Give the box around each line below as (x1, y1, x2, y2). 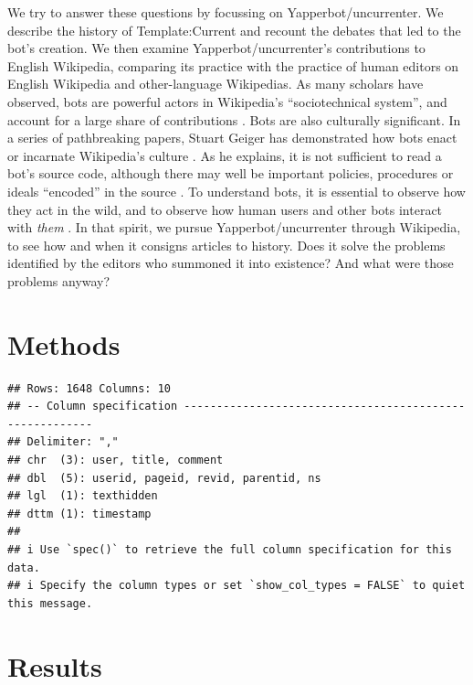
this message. (7, 596, 93, 610)
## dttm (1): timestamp (7, 507, 152, 520)
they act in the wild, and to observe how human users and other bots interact (7, 199, 443, 219)
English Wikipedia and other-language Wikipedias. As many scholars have (7, 74, 424, 93)
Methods (7, 325, 121, 362)
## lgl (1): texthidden (7, 489, 158, 503)
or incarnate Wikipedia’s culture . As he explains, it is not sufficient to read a (7, 145, 442, 165)
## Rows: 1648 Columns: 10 (7, 381, 171, 395)
